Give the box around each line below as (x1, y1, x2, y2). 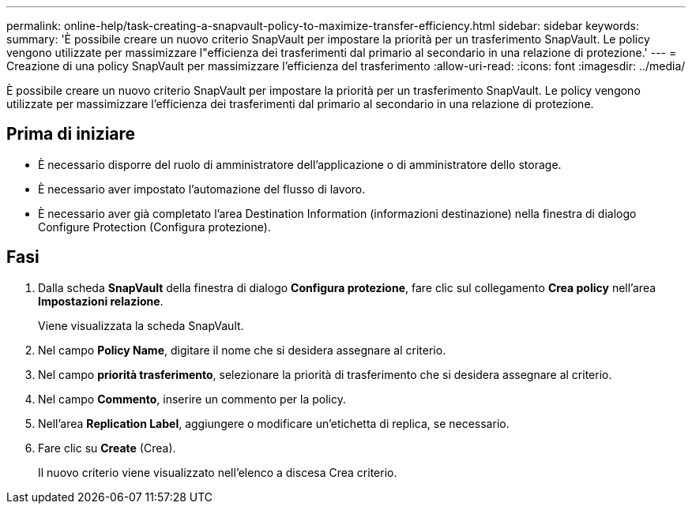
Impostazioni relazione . (38, 294, 164, 308)
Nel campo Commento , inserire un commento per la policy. (38, 392, 346, 406)
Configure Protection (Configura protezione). (38, 219, 271, 234)
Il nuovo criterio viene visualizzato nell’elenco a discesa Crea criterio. (38, 465, 397, 479)
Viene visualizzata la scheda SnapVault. (38, 318, 244, 332)
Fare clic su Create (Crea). (38, 441, 176, 455)
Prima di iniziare (6, 124, 136, 144)
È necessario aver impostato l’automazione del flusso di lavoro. (38, 182, 366, 196)
